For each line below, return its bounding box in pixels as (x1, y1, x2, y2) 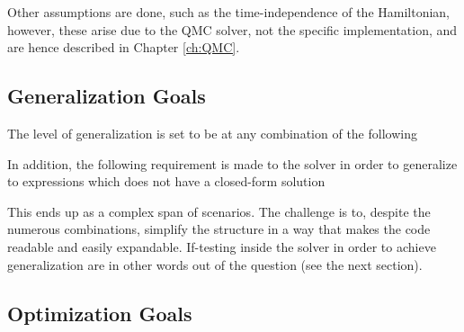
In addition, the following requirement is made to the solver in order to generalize (7, 154, 458, 173)
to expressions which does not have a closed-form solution (7, 172, 326, 191)
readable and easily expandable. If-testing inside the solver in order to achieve (7, 237, 436, 256)
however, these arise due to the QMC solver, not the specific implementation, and (7, 20, 458, 39)
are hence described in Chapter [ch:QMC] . (7, 38, 240, 57)
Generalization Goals (7, 82, 206, 110)
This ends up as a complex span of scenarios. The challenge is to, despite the (7, 202, 431, 220)
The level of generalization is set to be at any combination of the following (7, 123, 417, 142)
